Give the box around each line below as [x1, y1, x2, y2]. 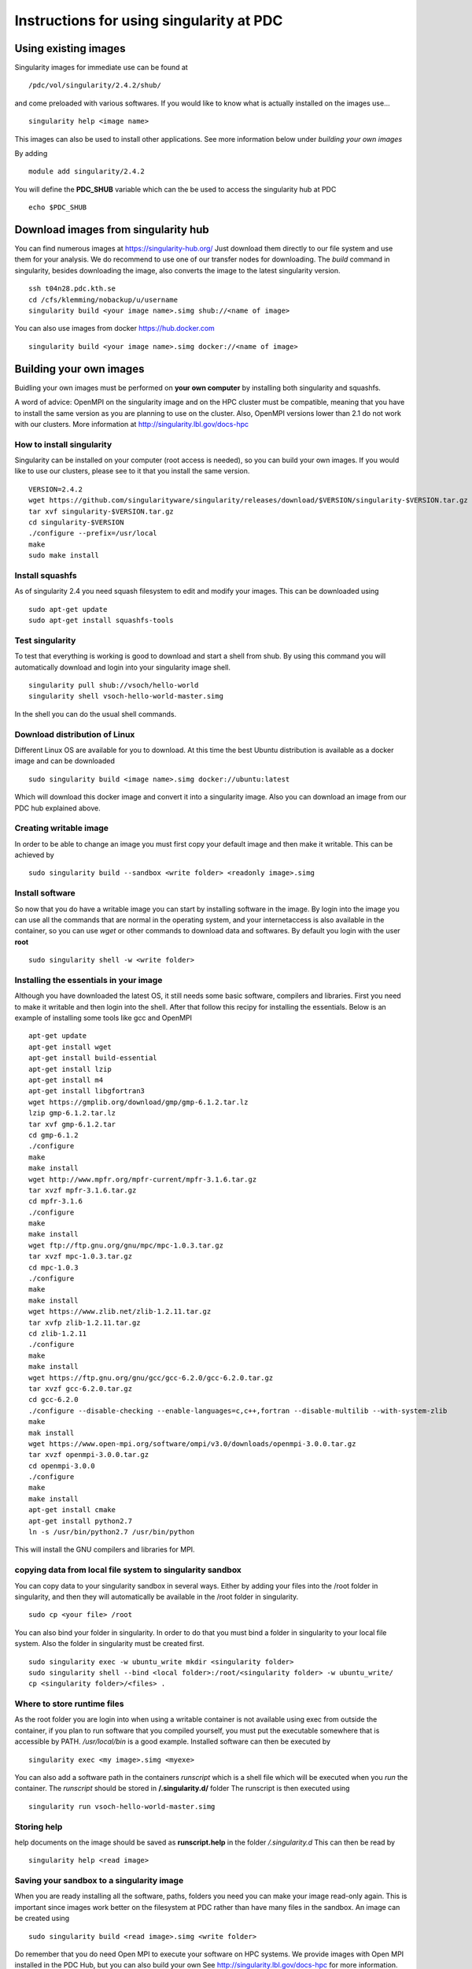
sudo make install [28, 551, 100, 560]
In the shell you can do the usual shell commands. [14, 709, 177, 718]
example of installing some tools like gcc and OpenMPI [14, 1013, 193, 1023]
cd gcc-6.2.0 [28, 1395, 79, 1404]
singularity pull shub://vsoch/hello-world [28, 681, 199, 690]
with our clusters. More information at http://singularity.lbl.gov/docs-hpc [14, 419, 249, 428]
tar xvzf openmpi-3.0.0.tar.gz [28, 1450, 149, 1459]
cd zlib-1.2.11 [28, 1329, 87, 1338]
